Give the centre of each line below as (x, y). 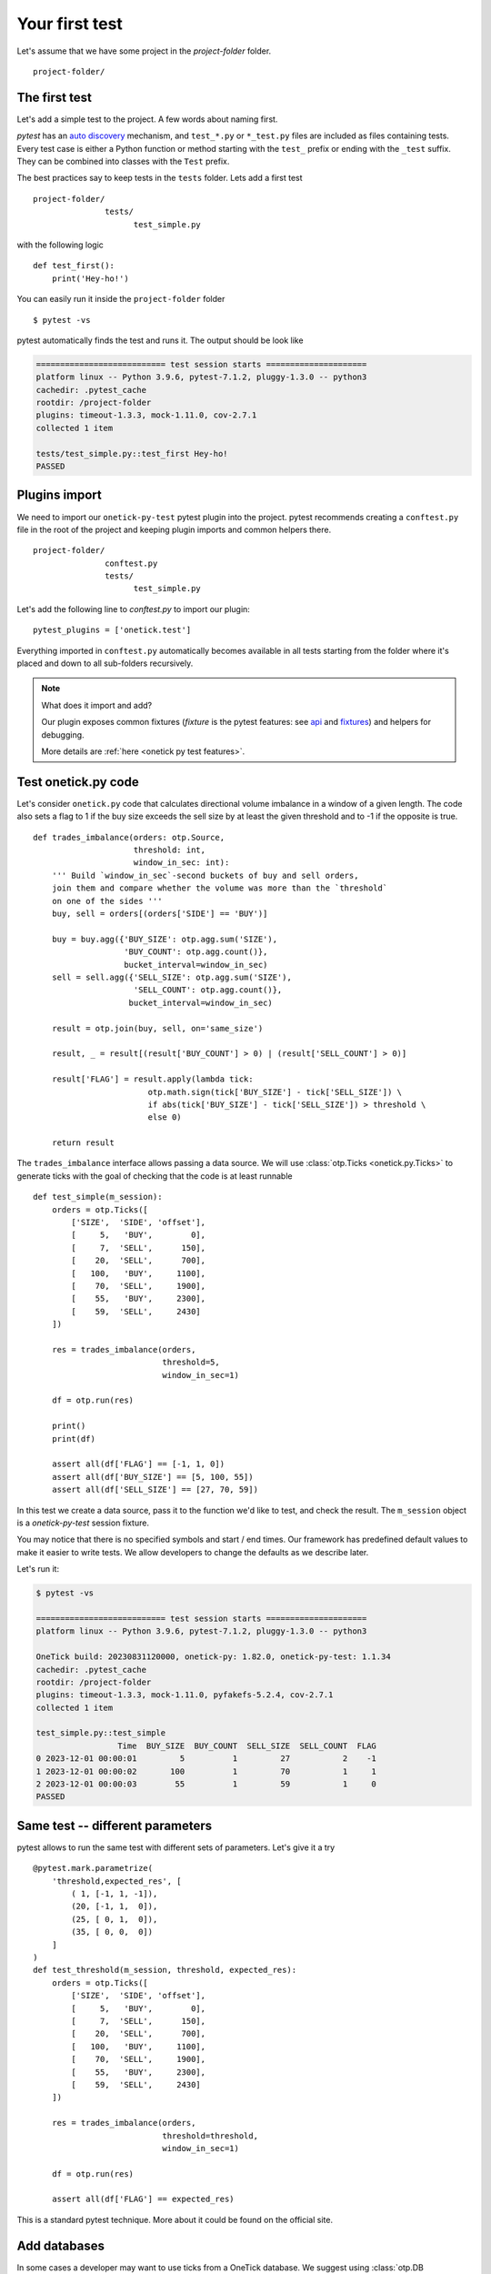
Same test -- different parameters (115, 1825)
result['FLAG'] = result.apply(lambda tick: (152, 1079)
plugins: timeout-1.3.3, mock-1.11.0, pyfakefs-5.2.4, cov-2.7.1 (185, 1695)
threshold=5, (191, 1363)
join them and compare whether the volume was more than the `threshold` (220, 888)
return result (83, 1143)
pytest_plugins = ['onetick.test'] (112, 630)
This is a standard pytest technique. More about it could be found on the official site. (175, 2219)
